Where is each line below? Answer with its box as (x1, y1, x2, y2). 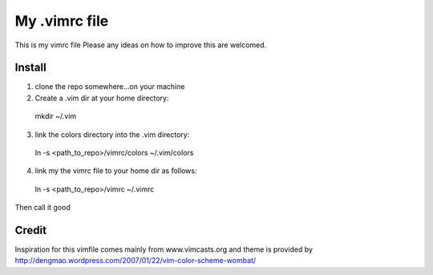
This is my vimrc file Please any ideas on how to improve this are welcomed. (14, 40, 267, 50)
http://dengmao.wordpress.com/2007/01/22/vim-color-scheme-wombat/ (14, 256, 257, 265)
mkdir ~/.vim (34, 111, 77, 121)
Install (14, 61, 47, 75)
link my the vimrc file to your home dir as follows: (34, 166, 197, 176)
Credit (14, 224, 47, 237)
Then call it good (14, 203, 71, 212)
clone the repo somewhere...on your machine (34, 82, 185, 91)
